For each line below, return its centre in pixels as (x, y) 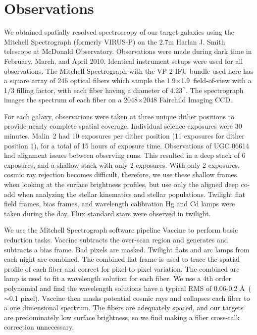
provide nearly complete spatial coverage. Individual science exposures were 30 (123, 126)
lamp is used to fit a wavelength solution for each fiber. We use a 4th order (118, 278)
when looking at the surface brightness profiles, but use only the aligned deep (121, 184)
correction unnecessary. (39, 327)
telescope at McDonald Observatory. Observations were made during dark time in (128, 51)
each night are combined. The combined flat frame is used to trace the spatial (122, 259)
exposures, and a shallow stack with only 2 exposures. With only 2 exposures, (122, 165)
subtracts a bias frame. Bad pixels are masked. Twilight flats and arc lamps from (127, 249)
